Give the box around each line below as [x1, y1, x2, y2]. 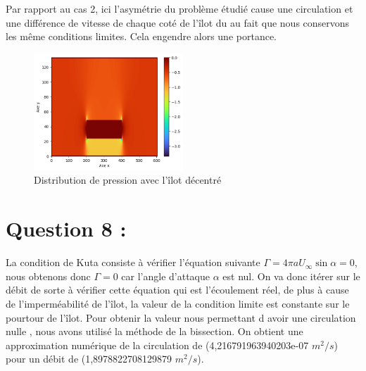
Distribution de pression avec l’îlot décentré [34, 172, 222, 187]
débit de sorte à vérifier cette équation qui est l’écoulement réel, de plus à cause [6, 282, 349, 297]
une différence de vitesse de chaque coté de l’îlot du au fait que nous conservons [6, 15, 350, 30]
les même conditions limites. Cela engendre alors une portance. [6, 29, 277, 44]
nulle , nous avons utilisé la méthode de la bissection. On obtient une [6, 324, 303, 339]
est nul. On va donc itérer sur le [222, 268, 360, 283]
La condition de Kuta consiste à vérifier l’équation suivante [6, 255, 260, 270]
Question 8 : [6, 214, 127, 243]
